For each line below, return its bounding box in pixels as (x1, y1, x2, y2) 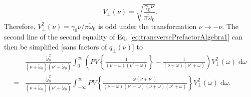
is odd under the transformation (98, 20, 197, 31)
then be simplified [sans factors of (4, 41, 107, 51)
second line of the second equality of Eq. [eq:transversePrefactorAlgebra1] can (4, 31, 242, 42)
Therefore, (4, 20, 36, 31)
